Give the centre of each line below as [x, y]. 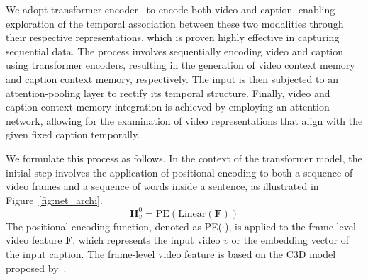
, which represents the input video [146, 240]
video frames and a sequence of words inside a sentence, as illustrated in [162, 186]
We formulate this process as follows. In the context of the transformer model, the [184, 158]
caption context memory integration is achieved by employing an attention [168, 107]
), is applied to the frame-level [290, 226]
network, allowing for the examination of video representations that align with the [184, 120]
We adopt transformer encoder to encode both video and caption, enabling [171, 9]
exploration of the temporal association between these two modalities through [175, 23]
